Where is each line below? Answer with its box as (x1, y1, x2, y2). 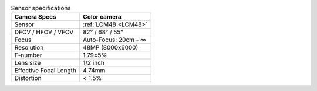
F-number (14, 51, 42, 60)
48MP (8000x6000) (83, 44, 139, 52)
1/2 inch (83, 59, 105, 67)
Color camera (83, 13, 122, 21)
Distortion (14, 74, 42, 82)
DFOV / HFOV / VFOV (14, 28, 74, 36)
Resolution (14, 44, 44, 52)
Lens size (14, 59, 41, 67)
